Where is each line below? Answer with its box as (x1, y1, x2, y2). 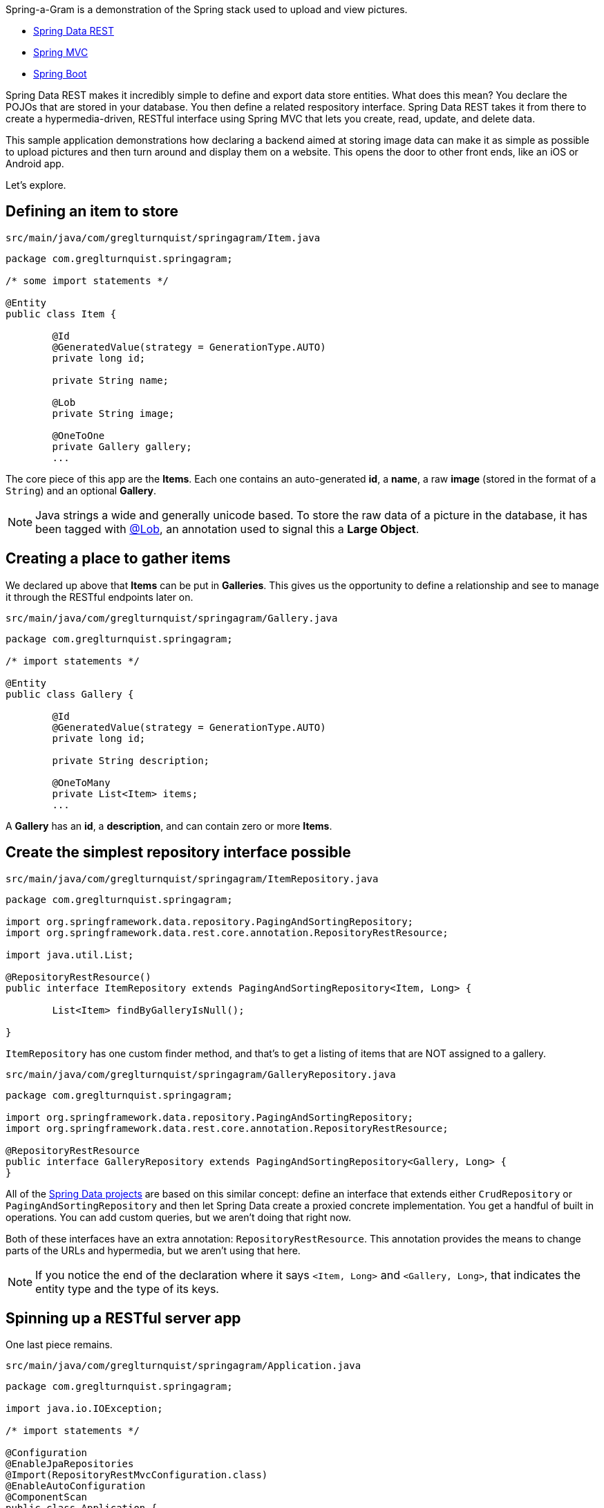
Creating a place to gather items (6, 550, 231, 568)
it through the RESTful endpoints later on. (6, 590, 194, 603)
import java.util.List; (6, 949, 134, 960)
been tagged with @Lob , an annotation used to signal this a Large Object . (35, 521, 419, 536)
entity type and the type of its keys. (35, 1281, 219, 1296)
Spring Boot (33, 68, 87, 80)
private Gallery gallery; (52, 440, 192, 452)
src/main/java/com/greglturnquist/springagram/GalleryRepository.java (6, 1068, 396, 1080)
